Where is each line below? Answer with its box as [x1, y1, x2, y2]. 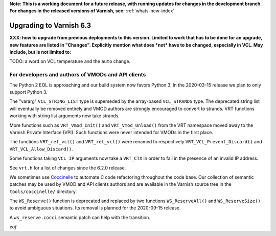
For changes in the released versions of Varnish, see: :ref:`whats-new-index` [9, 8, 175, 14]
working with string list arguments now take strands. [9, 113, 120, 119]
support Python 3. [9, 89, 48, 95]
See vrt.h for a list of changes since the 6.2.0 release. [9, 164, 126, 171]
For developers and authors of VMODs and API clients [9, 71, 146, 78]
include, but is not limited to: [9, 49, 72, 55]
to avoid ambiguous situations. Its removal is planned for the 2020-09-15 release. [9, 205, 181, 211]
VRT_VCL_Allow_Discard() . [9, 146, 73, 152]
